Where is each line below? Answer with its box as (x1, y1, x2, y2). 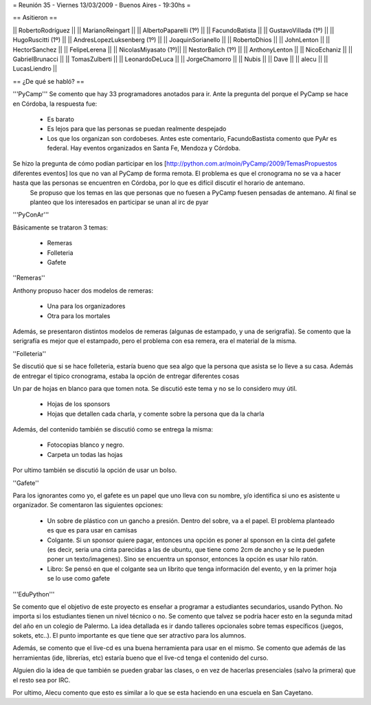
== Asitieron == (12, 14, 58, 22)
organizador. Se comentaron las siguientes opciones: (12, 501, 164, 509)
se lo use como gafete (47, 574, 110, 583)
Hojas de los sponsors (47, 400, 111, 408)
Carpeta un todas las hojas (47, 450, 123, 458)
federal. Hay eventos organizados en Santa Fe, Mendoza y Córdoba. (47, 144, 240, 153)
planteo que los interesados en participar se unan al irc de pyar (30, 198, 209, 206)
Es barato (47, 115, 75, 123)
